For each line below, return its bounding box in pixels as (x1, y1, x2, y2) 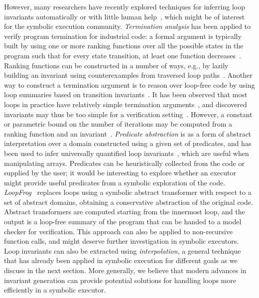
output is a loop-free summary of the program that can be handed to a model (4, 216, 242, 227)
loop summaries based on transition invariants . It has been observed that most (4, 89, 248, 100)
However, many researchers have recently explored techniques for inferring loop (4, 1, 245, 11)
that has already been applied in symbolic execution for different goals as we (4, 255, 238, 266)
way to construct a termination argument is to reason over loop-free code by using (4, 79, 255, 90)
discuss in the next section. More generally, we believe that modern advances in (4, 265, 247, 276)
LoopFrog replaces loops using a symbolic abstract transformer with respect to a (4, 187, 252, 197)
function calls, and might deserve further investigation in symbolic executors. (4, 236, 239, 246)
